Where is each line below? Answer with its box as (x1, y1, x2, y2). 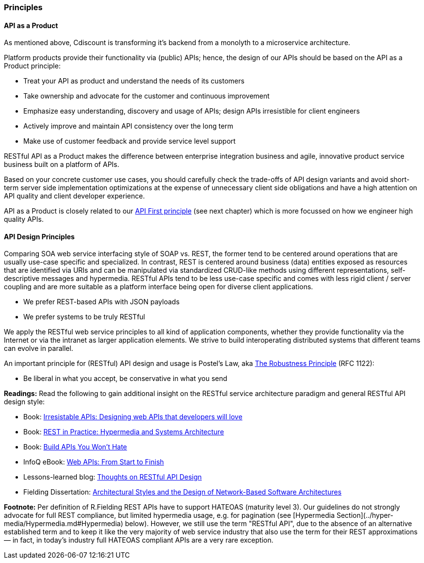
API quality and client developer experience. (4, 192, 145, 200)
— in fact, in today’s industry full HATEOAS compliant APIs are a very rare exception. (4, 536, 274, 545)
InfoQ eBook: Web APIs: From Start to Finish (23, 458, 164, 466)
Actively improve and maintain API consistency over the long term (23, 122, 233, 131)
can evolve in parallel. (4, 344, 73, 353)
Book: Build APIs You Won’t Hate (23, 443, 127, 451)
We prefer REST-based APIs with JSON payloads (23, 298, 180, 306)
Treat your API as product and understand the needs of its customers (23, 77, 245, 85)
